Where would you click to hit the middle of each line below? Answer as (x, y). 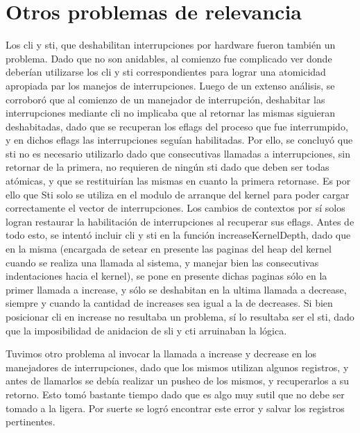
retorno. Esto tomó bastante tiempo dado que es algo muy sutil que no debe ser (175, 394)
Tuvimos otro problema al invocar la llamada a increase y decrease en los (161, 354)
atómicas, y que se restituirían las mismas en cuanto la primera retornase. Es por (178, 181)
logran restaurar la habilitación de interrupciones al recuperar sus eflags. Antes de (180, 221)
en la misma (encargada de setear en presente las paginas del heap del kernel (169, 249)
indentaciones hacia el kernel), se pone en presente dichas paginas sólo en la (166, 276)
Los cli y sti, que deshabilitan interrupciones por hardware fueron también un (171, 45)
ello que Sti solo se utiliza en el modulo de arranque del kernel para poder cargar (178, 194)
